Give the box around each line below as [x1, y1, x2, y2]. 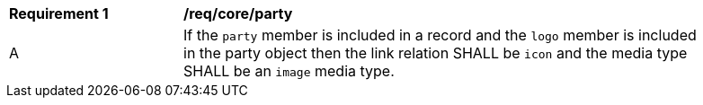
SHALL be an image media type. [183, 62, 395, 80]
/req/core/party [183, 4, 293, 22]
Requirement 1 [9, 4, 109, 22]
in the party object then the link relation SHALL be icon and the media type [183, 44, 688, 62]
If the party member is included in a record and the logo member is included [183, 26, 697, 44]
